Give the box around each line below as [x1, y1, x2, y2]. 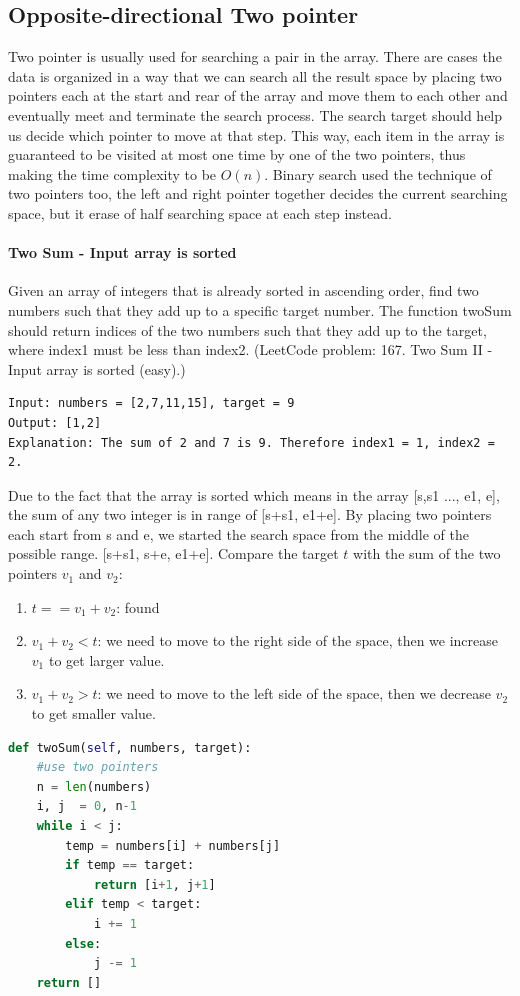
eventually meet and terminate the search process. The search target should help [8, 104, 503, 125]
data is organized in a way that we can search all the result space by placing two [8, 65, 502, 86]
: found [116, 596, 160, 617]
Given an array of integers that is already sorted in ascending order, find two [8, 280, 479, 301]
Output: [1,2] [8, 415, 102, 430]
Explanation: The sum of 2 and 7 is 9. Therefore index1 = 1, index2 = [8, 435, 495, 450]
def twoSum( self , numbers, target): [8, 740, 252, 755]
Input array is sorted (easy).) [8, 358, 186, 379]
